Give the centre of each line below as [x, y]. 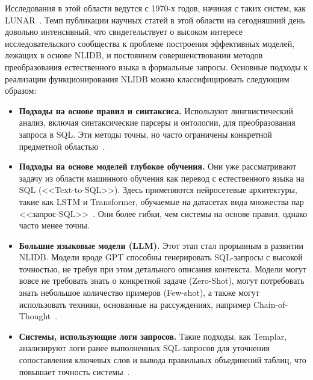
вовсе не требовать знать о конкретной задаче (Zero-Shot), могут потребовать [162, 280]
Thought [35, 316]
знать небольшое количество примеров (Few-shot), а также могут [139, 293]
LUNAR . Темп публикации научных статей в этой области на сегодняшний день [155, 20]
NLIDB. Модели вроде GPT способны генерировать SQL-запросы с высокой [161, 257]
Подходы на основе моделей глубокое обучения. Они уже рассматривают [158, 166]
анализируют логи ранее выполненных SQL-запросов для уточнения [144, 348]
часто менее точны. [54, 225]
